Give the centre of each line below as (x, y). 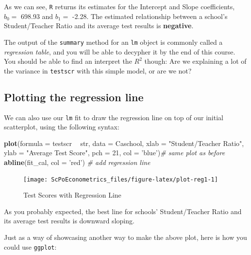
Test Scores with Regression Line (72, 195)
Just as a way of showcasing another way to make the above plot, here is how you (125, 237)
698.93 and (37, 16)
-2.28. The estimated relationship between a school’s (150, 16)
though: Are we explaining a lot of (195, 61)
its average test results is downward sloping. (69, 221)
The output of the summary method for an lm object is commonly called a (113, 42)
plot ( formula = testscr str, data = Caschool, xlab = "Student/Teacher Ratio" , (124, 143)
